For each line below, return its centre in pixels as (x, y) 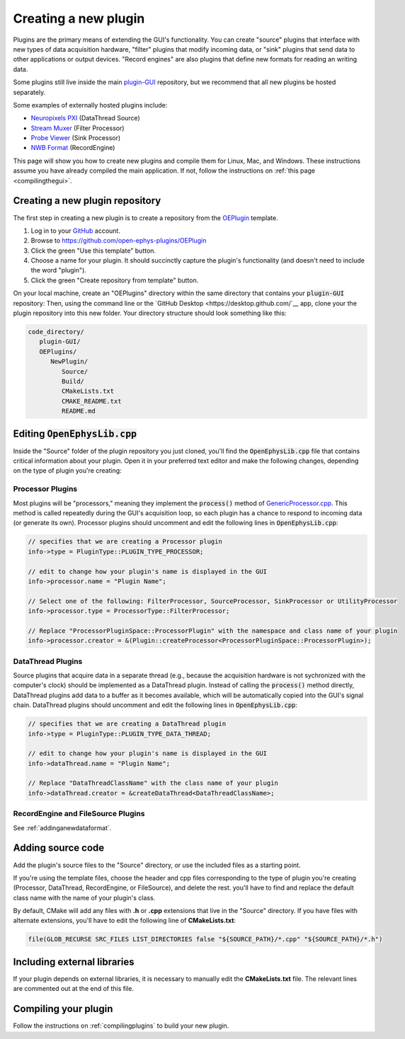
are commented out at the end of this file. (74, 989)
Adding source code (59, 848)
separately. (29, 92)
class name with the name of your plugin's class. (84, 897)
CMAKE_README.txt (91, 401)
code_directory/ (56, 332)
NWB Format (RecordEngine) (73, 148)
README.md (78, 411)
